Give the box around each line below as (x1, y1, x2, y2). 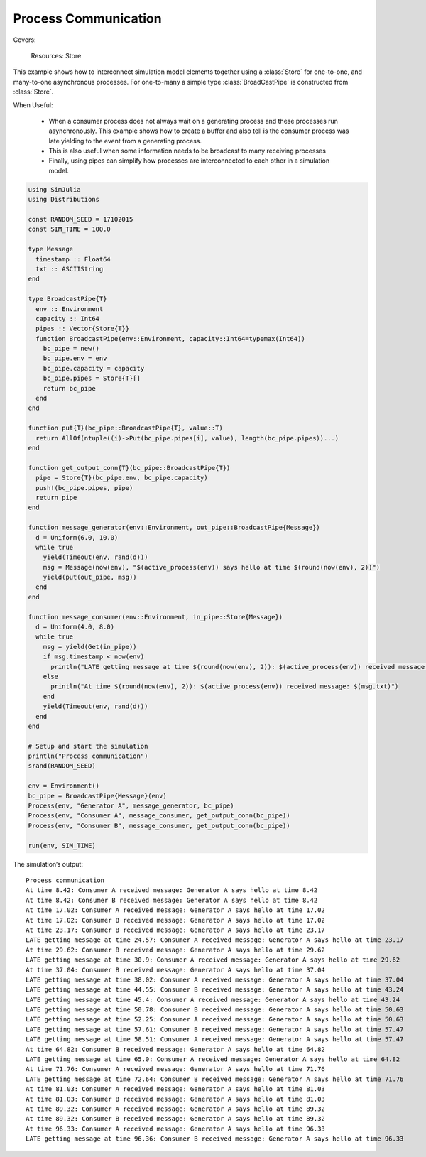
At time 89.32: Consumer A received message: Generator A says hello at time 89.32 (26, 1104, 326, 1113)
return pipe (35, 494, 77, 501)
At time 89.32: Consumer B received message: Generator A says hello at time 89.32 (26, 1115, 326, 1123)
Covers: (13, 36, 36, 44)
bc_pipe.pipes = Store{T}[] (43, 374, 141, 383)
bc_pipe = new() (43, 344, 99, 353)
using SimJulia (28, 185, 81, 193)
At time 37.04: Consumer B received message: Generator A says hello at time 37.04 (26, 966, 326, 974)
